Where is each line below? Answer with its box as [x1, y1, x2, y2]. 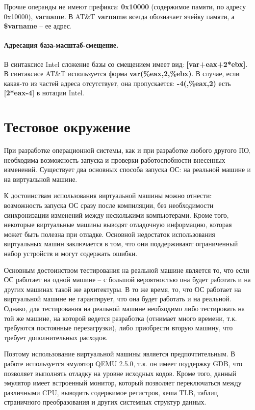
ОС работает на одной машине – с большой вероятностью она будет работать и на [4, 274, 251, 285]
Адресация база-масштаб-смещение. [4, 40, 119, 50]
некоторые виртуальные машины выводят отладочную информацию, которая [4, 219, 232, 230]
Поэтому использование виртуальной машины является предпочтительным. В [4, 349, 235, 359]
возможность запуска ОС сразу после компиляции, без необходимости [4, 200, 214, 210]
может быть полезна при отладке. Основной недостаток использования [4, 229, 215, 239]
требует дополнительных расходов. [4, 332, 108, 342]
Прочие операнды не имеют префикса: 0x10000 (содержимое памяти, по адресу [4, 1, 246, 11]
